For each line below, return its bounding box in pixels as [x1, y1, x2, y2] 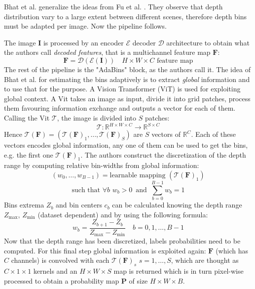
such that [72, 186, 100, 194]
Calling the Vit [4, 112, 50, 123]
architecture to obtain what [166, 37, 250, 47]
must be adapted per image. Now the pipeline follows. [4, 21, 167, 31]
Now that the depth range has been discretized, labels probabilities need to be [4, 236, 241, 246]
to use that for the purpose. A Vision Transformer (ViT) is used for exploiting [4, 83, 241, 94]
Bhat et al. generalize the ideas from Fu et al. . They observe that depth [4, 1, 223, 11]
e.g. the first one [4, 149, 53, 160]
